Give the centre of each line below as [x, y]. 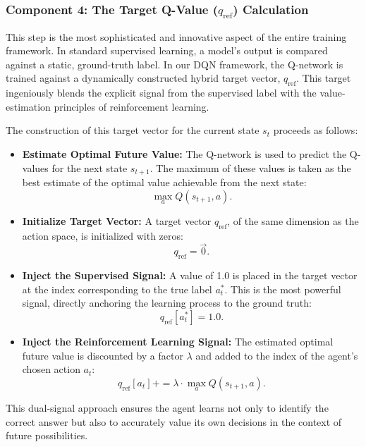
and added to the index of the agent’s [277, 355]
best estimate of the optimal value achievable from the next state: [164, 182]
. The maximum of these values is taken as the [250, 167]
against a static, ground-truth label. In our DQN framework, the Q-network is [175, 64]
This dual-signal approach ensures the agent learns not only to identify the [167, 407]
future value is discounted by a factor [103, 355]
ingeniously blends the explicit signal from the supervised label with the [161, 93]
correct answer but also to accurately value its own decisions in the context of [174, 421]
